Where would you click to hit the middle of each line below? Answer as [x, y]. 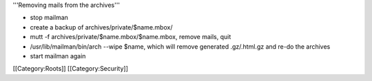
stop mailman [49, 18]
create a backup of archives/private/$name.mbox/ [101, 27]
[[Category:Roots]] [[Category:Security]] [71, 69]
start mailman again [58, 56]
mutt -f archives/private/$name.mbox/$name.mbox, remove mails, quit [131, 37]
